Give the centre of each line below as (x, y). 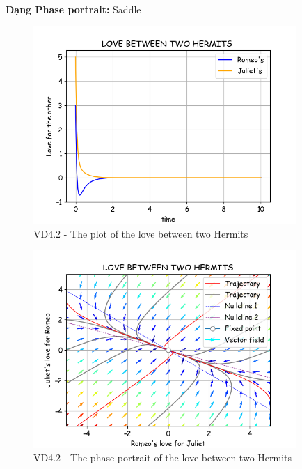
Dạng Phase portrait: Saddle (73, 9)
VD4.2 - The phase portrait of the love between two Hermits (163, 458)
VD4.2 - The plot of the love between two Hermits (141, 233)
